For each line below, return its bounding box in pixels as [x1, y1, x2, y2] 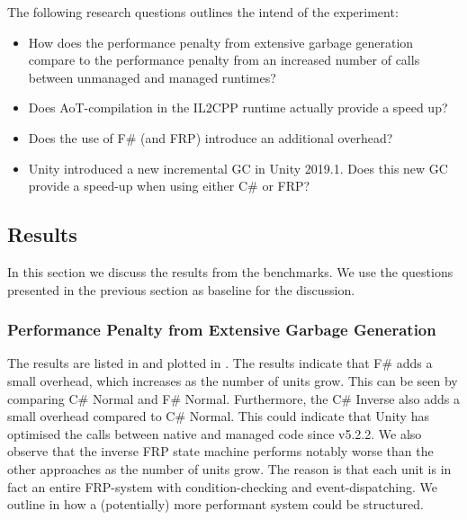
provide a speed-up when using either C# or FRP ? [28, 176, 310, 195]
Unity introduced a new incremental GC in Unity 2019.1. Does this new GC [28, 158, 448, 177]
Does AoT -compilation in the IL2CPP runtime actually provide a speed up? [28, 98, 448, 117]
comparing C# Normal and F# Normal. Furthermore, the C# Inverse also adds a [7, 389, 460, 408]
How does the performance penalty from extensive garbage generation [28, 32, 414, 51]
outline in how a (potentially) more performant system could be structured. [7, 495, 424, 514]
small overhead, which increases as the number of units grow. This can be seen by [7, 371, 458, 390]
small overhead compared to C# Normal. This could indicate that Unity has [7, 407, 429, 426]
